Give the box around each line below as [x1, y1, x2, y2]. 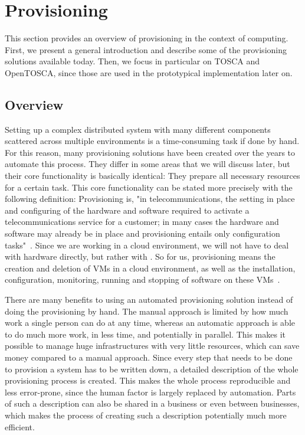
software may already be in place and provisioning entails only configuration [5, 227, 280, 240]
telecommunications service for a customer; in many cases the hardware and [5, 215, 279, 228]
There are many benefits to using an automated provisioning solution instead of [5, 293, 293, 306]
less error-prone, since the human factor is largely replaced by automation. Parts [5, 385, 296, 398]
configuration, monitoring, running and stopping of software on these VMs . [5, 273, 280, 286]
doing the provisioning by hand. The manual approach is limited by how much [5, 305, 288, 317]
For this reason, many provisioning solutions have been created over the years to [5, 146, 296, 158]
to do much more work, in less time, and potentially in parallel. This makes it [5, 328, 286, 340]
